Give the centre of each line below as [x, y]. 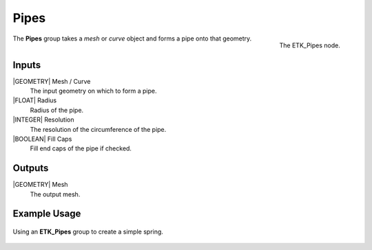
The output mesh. [55, 194]
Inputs [27, 65]
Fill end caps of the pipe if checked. [81, 148]
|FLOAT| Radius [35, 100]
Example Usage [47, 214]
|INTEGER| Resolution [43, 120]
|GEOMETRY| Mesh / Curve [52, 81]
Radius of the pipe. [57, 110]
